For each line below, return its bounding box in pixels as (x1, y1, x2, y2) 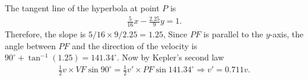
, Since (163, 27, 188, 40)
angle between (5, 39, 56, 52)
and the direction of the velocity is (72, 39, 198, 52)
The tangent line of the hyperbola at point (5, 2, 160, 14)
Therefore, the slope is (5, 27, 86, 40)
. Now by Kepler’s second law (117, 51, 224, 63)
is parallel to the (203, 27, 263, 40)
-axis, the (269, 27, 304, 40)
